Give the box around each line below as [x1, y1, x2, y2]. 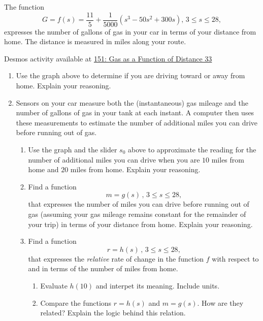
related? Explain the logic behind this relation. [40, 307, 186, 318]
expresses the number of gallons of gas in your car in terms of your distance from [4, 26, 256, 37]
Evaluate [40, 280, 68, 291]
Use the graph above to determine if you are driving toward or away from [16, 70, 245, 81]
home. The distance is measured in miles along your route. [4, 36, 186, 47]
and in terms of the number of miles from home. [28, 263, 178, 274]
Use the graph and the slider [28, 144, 117, 154]
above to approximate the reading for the [128, 144, 256, 154]
